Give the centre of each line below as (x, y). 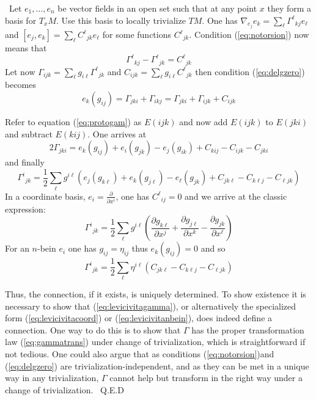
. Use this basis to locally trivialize (121, 20)
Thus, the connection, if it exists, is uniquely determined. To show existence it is (156, 294)
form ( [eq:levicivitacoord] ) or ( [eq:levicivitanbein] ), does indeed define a (139, 318)
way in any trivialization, (52, 378)
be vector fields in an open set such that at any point (157, 8)
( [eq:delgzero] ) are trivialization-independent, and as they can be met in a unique (157, 365)
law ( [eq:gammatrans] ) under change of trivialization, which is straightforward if (155, 342)
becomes (21, 85)
